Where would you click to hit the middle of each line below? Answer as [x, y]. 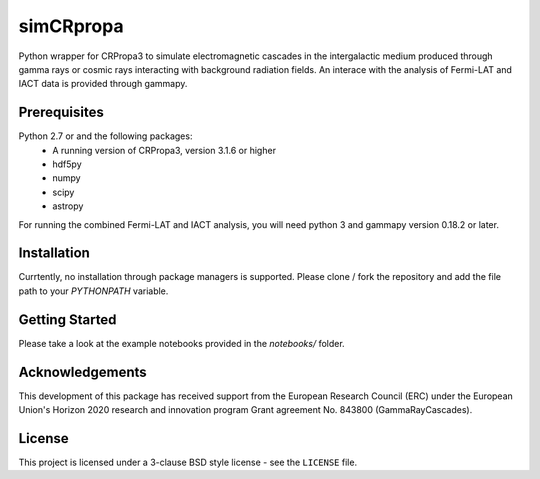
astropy [68, 206]
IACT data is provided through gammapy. [103, 84]
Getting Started [67, 319]
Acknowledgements [82, 371]
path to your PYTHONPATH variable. [93, 291]
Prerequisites [61, 112]
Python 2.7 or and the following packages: [105, 136]
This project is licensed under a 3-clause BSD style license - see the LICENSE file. [188, 462]
